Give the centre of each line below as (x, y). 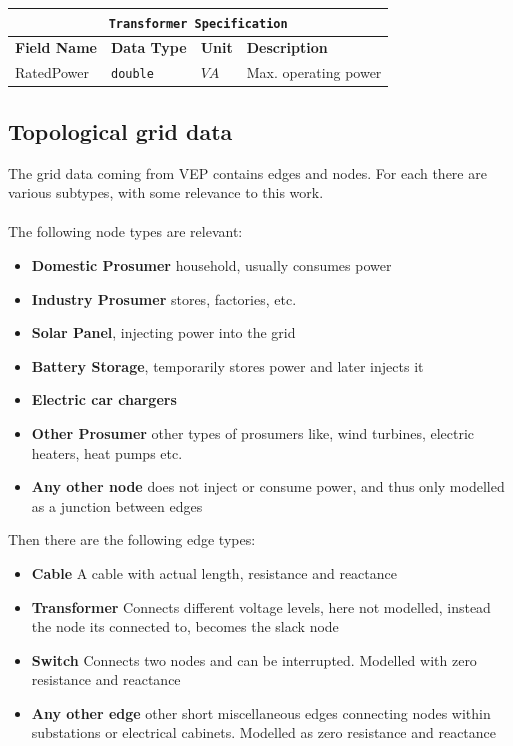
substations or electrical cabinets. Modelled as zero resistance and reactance (264, 732)
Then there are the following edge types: (132, 539)
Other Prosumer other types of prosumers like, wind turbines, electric (253, 432)
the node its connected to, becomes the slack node (185, 626)
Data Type (148, 47)
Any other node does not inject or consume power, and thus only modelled (268, 486)
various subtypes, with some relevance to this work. (166, 192)
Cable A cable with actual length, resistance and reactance (214, 572)
